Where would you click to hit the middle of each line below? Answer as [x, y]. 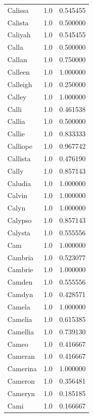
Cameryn [21, 393]
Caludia [19, 183]
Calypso [20, 220]
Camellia [21, 331]
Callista [19, 158]
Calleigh [20, 84]
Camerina [22, 368]
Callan [17, 59]
